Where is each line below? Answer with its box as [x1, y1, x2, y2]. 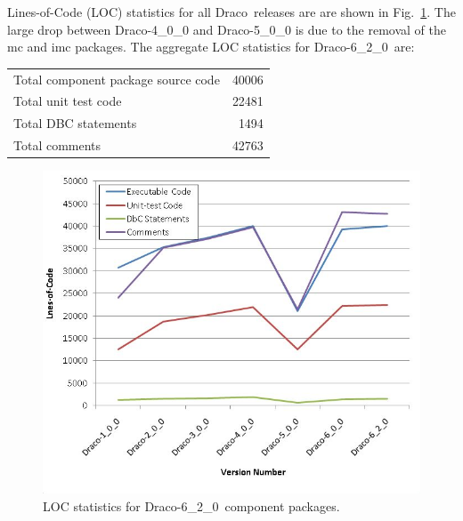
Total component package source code [13, 69, 220, 88]
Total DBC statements [13, 114, 137, 132]
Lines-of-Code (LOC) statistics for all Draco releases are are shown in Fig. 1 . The [7, 3, 456, 20]
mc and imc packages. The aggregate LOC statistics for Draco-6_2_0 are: [7, 37, 415, 56]
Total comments [13, 136, 102, 155]
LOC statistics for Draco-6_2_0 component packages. [43, 497, 340, 516]
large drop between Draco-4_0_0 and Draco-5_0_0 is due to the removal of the [7, 20, 446, 38]
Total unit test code [13, 92, 122, 110]
